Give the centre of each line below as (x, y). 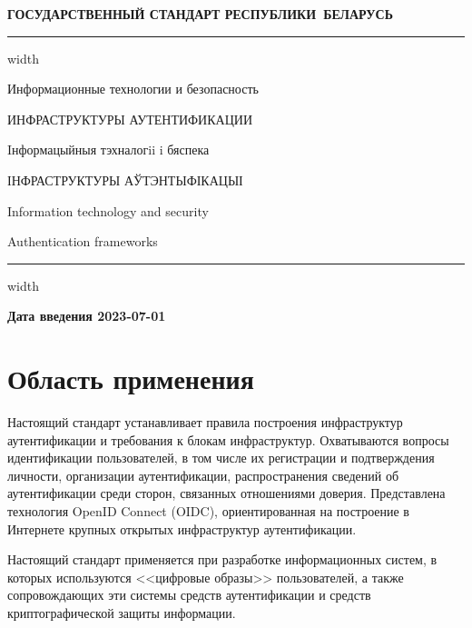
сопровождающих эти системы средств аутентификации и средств (189, 595)
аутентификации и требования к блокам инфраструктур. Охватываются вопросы (228, 439)
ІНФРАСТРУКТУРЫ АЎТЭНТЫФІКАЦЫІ (125, 179)
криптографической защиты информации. (122, 613)
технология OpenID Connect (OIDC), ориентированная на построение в (208, 511)
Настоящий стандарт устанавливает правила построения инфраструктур (205, 422)
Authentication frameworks (83, 241)
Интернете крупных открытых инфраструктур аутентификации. (182, 528)
